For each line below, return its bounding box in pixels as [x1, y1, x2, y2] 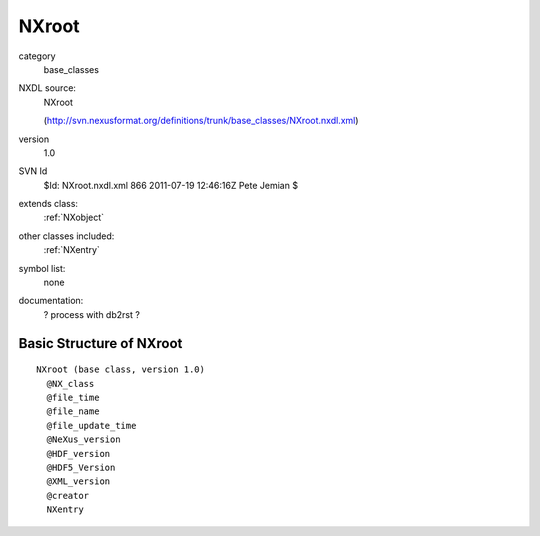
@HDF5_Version [46, 461, 116, 473]
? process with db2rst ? [43, 308, 140, 320]
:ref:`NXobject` [43, 211, 105, 224]
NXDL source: [18, 82, 77, 94]
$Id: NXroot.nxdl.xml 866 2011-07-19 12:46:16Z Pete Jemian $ [43, 179, 299, 191]
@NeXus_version [46, 434, 121, 445]
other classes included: [18, 230, 115, 242]
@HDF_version [46, 448, 111, 459]
